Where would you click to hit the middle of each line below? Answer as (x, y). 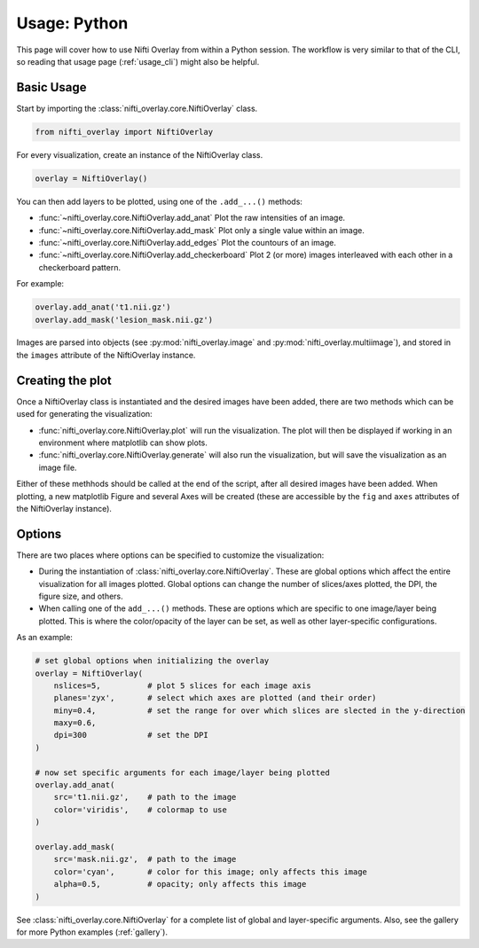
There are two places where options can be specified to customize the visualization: (170, 555)
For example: (40, 284)
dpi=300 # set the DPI (131, 735)
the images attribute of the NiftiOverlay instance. (106, 355)
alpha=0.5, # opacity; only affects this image (180, 884)
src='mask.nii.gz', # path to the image (145, 859)
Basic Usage (51, 87)
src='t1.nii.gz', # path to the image (145, 797)
